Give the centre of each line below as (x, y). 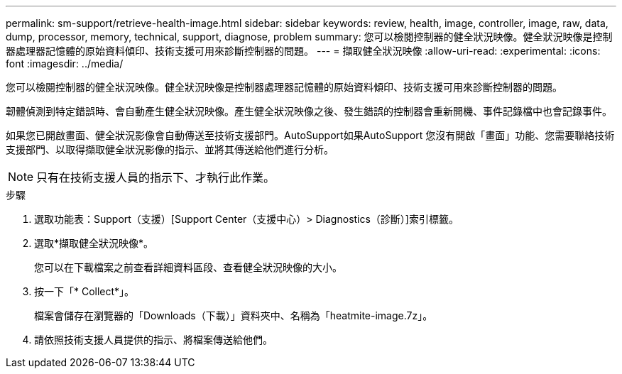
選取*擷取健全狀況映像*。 (94, 243)
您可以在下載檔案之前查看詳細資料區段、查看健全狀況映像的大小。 (188, 267)
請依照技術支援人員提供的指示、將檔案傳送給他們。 (153, 340)
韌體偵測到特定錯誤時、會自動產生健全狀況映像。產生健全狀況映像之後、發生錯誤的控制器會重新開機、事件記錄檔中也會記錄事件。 (309, 111)
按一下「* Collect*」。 (84, 291)
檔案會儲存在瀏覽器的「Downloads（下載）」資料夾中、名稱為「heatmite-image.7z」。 (234, 315)
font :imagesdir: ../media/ (65, 64)
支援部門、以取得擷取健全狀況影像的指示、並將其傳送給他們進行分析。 (170, 149)
